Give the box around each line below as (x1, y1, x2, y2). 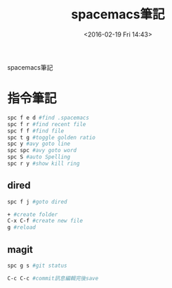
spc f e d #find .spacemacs (7, 114, 90, 121)
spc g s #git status (7, 262, 68, 269)
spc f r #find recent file (7, 120, 86, 127)
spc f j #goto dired (7, 198, 68, 205)
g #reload (7, 224, 37, 231)
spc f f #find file (7, 127, 65, 134)
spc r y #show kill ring (7, 160, 80, 167)
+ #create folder (7, 211, 58, 218)
